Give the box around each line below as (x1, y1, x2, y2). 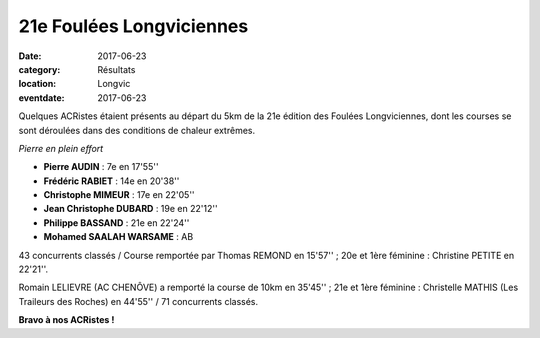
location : (18, 78, 57, 90)
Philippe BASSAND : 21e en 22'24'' (43, 216, 190, 229)
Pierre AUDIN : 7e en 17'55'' (43, 161, 159, 173)
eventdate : (18, 91, 65, 104)
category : (18, 63, 61, 75)
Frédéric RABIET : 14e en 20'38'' (43, 175, 180, 187)
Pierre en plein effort (18, 142, 104, 154)
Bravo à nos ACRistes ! (18, 314, 115, 326)
